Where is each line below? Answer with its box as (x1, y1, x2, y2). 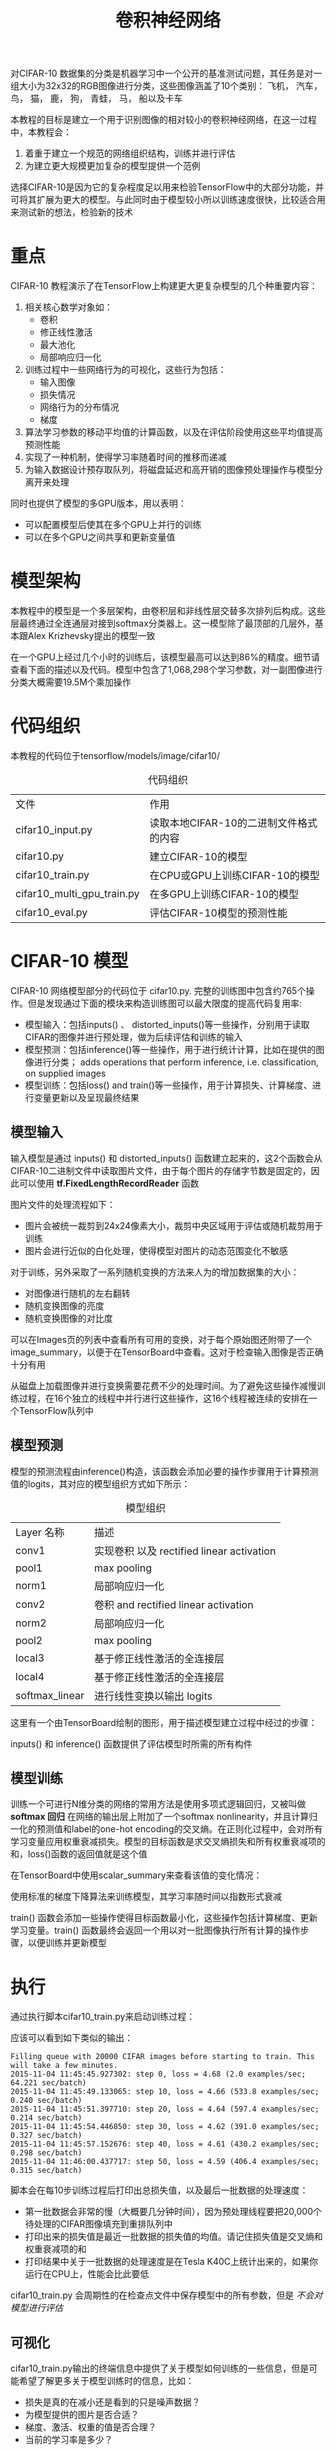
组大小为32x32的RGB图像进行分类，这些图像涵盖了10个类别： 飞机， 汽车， (10, 80, 323, 92)
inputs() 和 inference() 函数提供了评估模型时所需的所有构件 (10, 1737, 253, 1750)
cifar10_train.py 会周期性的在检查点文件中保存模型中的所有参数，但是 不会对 (10, 2289, 323, 2301)
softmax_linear (15, 1688, 85, 1702)
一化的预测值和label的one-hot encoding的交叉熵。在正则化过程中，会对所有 (10, 1823, 323, 1835)
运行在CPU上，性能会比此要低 (24, 2268, 150, 2280)
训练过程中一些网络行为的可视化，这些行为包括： (24, 364, 227, 376)
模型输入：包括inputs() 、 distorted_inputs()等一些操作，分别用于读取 (24, 1018, 310, 1030)
